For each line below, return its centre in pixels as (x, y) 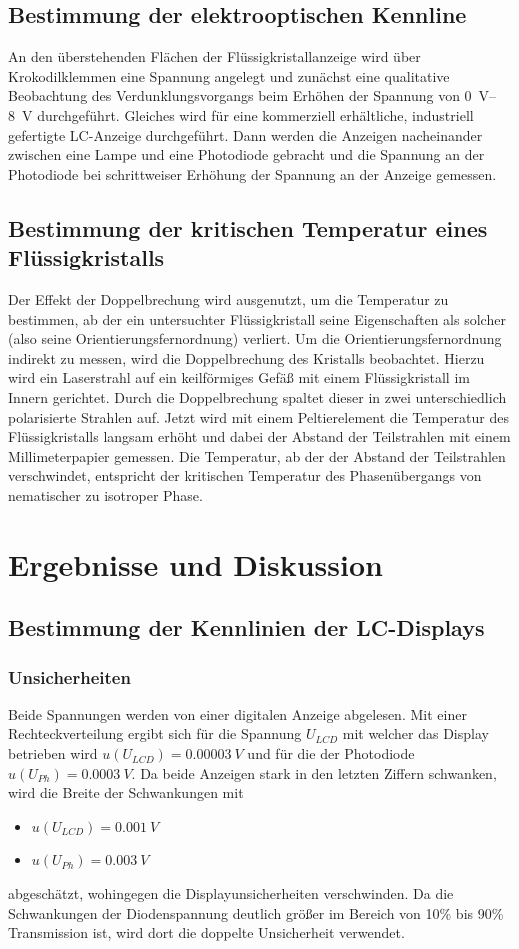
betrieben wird (53, 753)
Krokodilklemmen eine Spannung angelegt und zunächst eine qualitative (229, 75)
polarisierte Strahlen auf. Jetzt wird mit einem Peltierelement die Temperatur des (258, 416)
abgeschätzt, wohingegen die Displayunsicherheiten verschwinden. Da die (231, 893)
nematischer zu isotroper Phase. (105, 494)
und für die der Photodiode (331, 753)
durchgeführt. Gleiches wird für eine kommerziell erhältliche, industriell (255, 114)
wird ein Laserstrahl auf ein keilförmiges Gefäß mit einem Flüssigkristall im (239, 377)
